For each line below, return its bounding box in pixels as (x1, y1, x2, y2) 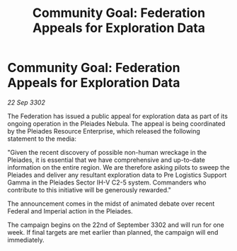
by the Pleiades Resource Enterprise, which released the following (7, 127, 200, 135)
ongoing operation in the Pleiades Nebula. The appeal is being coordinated (7, 119, 226, 128)
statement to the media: (7, 134, 76, 143)
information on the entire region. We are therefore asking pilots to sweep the (7, 163, 230, 171)
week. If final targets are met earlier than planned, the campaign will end (7, 228, 219, 236)
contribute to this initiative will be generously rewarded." (7, 185, 172, 194)
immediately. (7, 235, 45, 244)
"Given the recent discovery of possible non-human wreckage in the (7, 148, 207, 156)
